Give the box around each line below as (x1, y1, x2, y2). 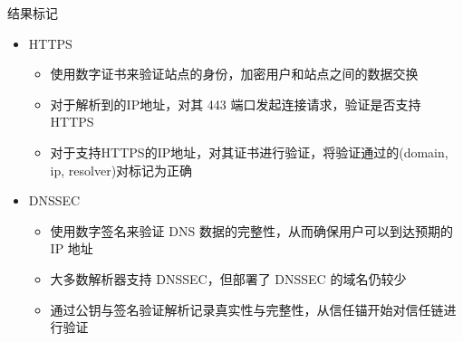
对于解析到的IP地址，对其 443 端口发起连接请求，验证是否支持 (50, 94, 421, 113)
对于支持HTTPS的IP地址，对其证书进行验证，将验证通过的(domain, (50, 142, 449, 161)
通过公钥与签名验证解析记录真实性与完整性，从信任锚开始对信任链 (50, 299, 444, 318)
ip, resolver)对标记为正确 (50, 160, 193, 179)
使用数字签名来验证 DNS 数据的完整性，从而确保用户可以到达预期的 (50, 221, 453, 240)
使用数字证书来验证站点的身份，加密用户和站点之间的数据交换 (50, 64, 419, 83)
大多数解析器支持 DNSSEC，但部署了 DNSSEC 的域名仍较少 (50, 269, 407, 288)
